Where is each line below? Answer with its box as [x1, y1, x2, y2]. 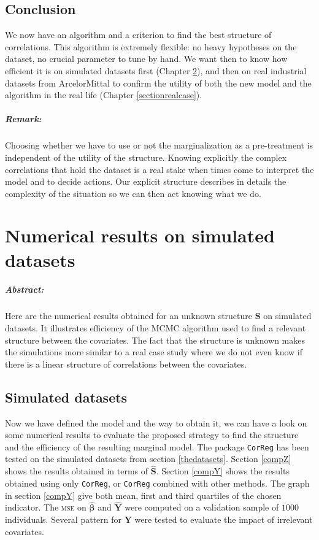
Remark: [5, 112, 42, 125]
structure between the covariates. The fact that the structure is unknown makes [5, 333, 305, 346]
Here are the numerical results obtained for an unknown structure [5, 309, 253, 322]
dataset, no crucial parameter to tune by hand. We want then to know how [5, 52, 288, 65]
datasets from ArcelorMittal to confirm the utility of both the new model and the [5, 76, 312, 89]
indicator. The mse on [5, 501, 86, 514]
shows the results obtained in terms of [5, 465, 148, 477]
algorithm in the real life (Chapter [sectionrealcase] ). [5, 88, 202, 101]
